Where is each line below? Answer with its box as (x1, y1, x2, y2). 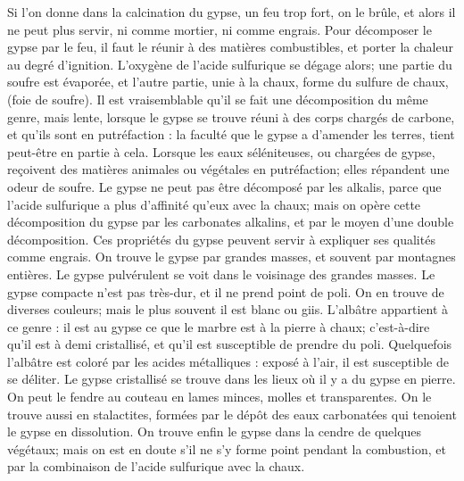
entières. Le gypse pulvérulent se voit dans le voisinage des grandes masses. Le (7, 264, 435, 283)
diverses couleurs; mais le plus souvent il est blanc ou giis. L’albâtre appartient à (7, 300, 449, 319)
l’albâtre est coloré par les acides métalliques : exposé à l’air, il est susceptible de (7, 352, 449, 370)
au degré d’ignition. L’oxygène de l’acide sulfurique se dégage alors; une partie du (7, 54, 452, 73)
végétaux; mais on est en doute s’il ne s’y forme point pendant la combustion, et (7, 439, 446, 458)
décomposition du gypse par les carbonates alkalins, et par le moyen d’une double (7, 212, 454, 231)
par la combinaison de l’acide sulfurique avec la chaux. (7, 457, 305, 476)
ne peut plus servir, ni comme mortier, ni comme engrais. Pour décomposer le (7, 20, 432, 38)
